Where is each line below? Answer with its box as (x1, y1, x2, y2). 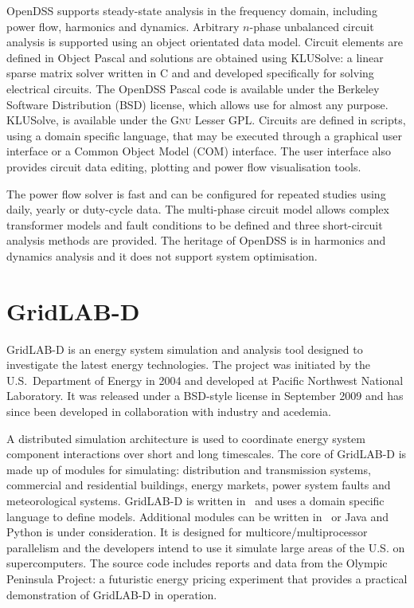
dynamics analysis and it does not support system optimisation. (6, 247, 318, 264)
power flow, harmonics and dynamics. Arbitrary (6, 18, 240, 34)
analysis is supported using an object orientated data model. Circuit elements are (6, 33, 404, 50)
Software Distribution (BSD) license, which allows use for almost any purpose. (6, 96, 389, 112)
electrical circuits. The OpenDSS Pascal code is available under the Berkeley (6, 80, 380, 96)
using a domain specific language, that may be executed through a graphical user (6, 127, 402, 143)
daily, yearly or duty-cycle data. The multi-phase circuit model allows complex (6, 201, 389, 218)
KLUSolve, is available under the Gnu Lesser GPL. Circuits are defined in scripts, (6, 112, 406, 128)
